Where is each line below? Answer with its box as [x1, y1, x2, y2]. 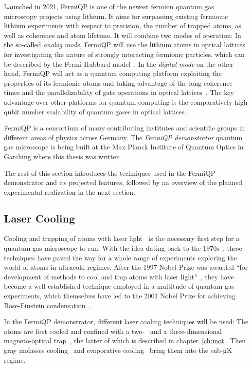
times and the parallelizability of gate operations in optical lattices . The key [4, 87, 234, 97]
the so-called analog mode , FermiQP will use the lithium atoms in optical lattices [4, 39, 245, 50]
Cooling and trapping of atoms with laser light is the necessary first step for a [4, 233, 240, 243]
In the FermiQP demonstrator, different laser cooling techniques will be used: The [4, 316, 249, 327]
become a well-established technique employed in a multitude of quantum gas [4, 281, 234, 291]
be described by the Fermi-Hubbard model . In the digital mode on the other [4, 58, 234, 69]
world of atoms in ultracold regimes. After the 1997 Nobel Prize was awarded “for [4, 262, 248, 272]
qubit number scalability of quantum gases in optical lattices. [4, 106, 186, 116]
